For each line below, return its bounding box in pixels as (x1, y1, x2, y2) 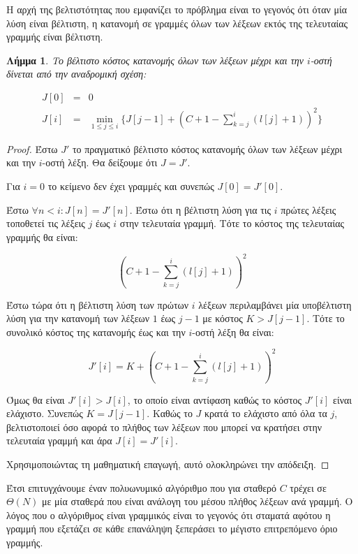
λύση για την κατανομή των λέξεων (6, 311, 150, 326)
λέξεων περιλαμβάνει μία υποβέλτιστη (198, 297, 352, 312)
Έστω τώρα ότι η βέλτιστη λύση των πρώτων (6, 297, 189, 312)
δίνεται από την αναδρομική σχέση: (6, 66, 147, 81)
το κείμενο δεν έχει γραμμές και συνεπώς (47, 178, 214, 193)
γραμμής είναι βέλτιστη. (6, 29, 103, 44)
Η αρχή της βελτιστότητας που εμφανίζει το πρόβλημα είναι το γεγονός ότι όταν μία (6, 2, 348, 16)
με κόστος (202, 311, 243, 326)
